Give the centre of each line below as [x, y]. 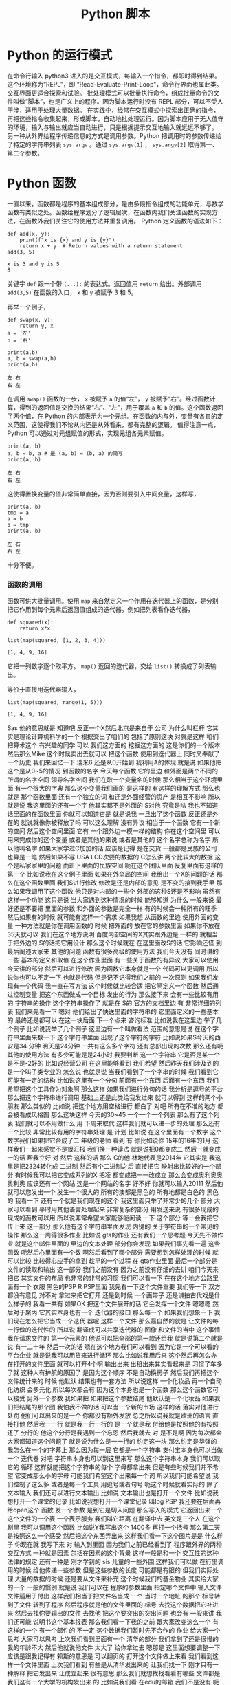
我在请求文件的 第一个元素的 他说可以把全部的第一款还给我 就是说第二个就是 [115, 1339]
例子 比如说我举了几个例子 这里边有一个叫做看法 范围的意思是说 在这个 [113, 1029]
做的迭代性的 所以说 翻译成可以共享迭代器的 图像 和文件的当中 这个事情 [120, 1330]
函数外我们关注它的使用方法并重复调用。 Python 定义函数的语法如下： [124, 221]
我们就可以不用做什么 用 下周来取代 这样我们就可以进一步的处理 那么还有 [118, 1123]
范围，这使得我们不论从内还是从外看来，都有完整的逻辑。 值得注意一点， [116, 424]
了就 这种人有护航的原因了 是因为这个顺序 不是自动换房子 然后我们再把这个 [113, 1373]
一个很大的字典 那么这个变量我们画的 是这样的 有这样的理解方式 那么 [117, 789]
